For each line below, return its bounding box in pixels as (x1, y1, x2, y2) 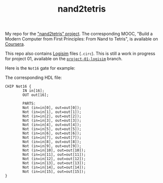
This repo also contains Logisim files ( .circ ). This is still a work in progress (5, 51, 156, 56)
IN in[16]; (22, 89, 45, 93)
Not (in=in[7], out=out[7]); (22, 135, 82, 140)
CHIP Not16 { (5, 84, 32, 89)
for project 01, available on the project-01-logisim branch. (5, 56, 123, 62)
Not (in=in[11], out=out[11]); (22, 152, 86, 157)
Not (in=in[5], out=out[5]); (22, 127, 82, 132)
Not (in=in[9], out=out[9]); (22, 144, 82, 149)
